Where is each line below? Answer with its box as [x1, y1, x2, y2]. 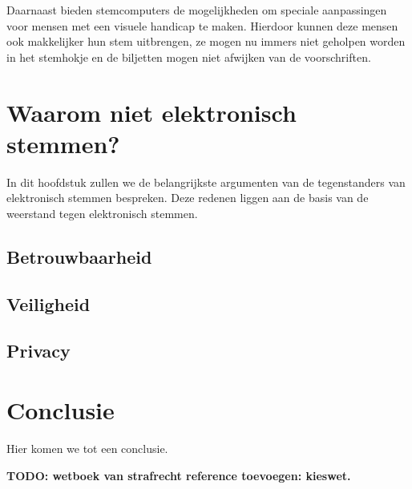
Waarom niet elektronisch [6, 95, 297, 128]
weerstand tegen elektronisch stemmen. [6, 204, 198, 221]
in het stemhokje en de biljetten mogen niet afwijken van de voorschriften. [6, 48, 371, 65]
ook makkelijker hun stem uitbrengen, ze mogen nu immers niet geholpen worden [6, 33, 406, 50]
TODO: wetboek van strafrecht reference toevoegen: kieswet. [6, 467, 351, 483]
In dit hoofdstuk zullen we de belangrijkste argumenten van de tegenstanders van [6, 173, 406, 190]
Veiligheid [6, 291, 91, 316]
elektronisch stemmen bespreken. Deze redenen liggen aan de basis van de [6, 189, 369, 206]
